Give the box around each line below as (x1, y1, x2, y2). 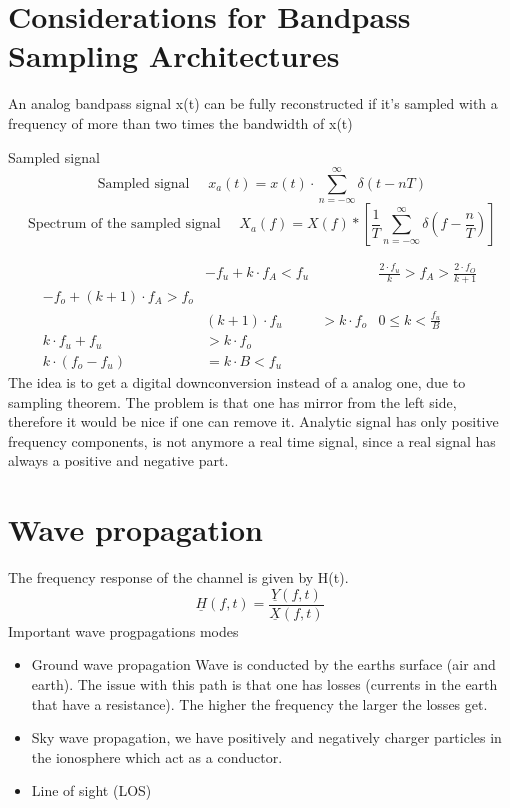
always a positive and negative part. (8, 450, 229, 471)
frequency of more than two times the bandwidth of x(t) (8, 112, 353, 133)
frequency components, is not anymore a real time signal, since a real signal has (8, 430, 496, 451)
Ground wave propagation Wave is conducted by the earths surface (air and (31, 654, 496, 675)
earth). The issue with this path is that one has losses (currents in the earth (31, 673, 498, 694)
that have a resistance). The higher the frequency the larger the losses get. (31, 693, 488, 714)
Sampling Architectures (8, 35, 340, 76)
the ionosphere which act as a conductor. (31, 746, 283, 767)
